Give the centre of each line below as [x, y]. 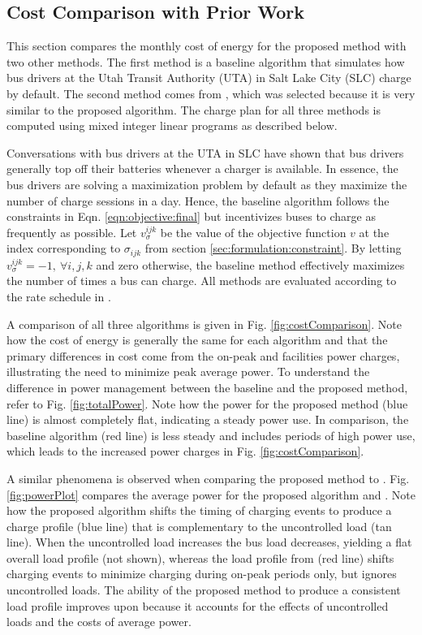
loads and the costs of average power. [99, 622]
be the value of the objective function [253, 232]
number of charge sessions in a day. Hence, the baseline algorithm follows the [198, 200]
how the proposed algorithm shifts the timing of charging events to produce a [199, 510]
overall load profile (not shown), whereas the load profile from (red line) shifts [200, 557]
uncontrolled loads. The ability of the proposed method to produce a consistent [204, 590]
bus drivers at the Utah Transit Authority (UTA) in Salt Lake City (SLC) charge [209, 78]
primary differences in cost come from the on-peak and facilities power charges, [203, 355]
